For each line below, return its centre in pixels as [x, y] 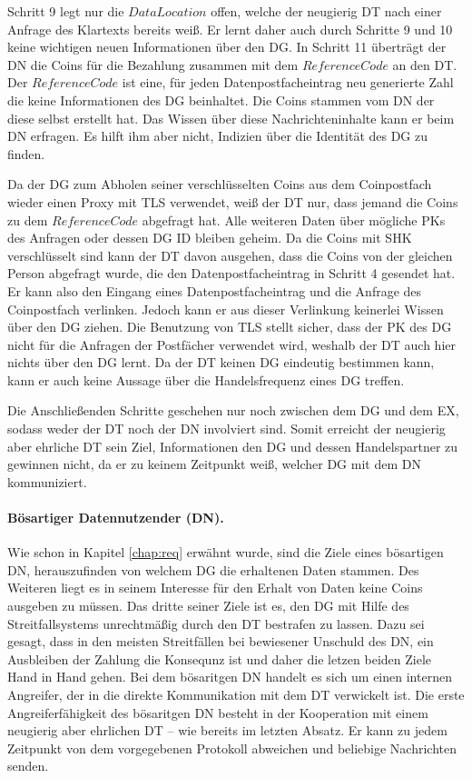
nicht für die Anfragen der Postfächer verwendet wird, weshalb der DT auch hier [231, 344]
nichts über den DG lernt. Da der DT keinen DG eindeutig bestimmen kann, [221, 362]
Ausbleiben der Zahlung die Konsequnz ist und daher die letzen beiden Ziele [219, 658]
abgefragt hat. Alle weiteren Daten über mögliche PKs [294, 219]
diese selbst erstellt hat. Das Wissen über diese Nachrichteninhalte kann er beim [231, 118]
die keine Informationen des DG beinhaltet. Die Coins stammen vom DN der [221, 100]
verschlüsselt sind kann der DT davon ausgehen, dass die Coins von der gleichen [230, 255]
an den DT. [425, 64]
